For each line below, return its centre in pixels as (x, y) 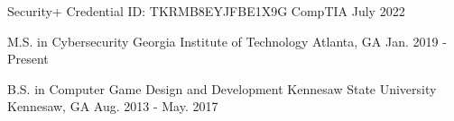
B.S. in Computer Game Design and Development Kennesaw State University (222, 88)
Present (28, 59)
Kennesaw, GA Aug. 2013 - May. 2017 (113, 106)
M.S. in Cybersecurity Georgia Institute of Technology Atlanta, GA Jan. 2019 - (227, 41)
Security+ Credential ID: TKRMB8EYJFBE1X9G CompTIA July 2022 (206, 11)
